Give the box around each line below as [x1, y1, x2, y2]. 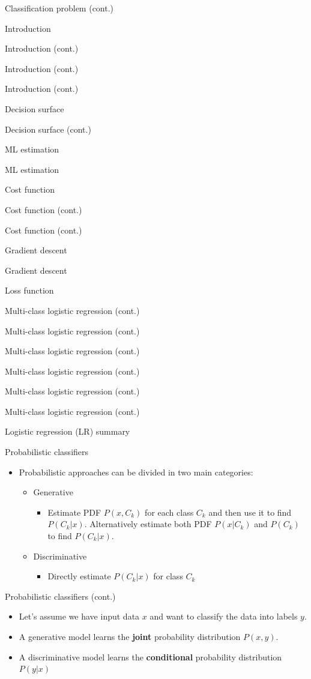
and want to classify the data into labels [149, 610, 298, 623]
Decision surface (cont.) [5, 122, 91, 135]
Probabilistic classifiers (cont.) [5, 590, 116, 602]
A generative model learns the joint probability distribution [19, 630, 241, 642]
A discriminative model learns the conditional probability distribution [19, 650, 282, 663]
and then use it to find [208, 505, 292, 518]
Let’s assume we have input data [19, 610, 140, 623]
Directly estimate [47, 570, 111, 582]
